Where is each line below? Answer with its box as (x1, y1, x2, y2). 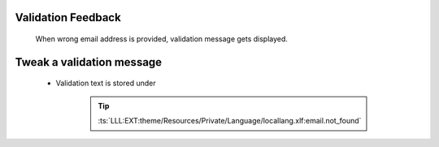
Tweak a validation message (15, 55, 163, 69)
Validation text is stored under (55, 78, 156, 89)
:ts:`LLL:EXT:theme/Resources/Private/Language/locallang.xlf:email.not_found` (98, 116, 362, 126)
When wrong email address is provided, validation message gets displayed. (35, 34, 289, 44)
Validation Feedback (15, 11, 121, 24)
